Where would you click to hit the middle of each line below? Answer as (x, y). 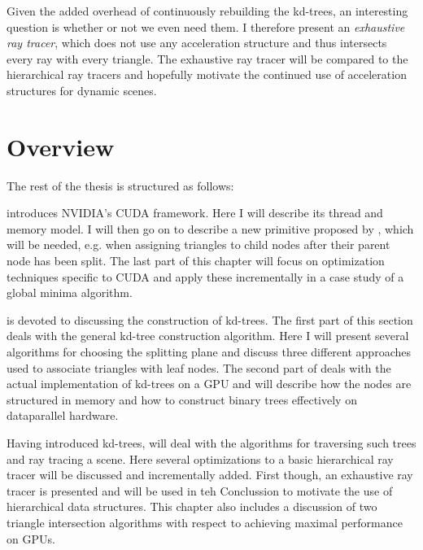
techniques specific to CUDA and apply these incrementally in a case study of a (205, 276)
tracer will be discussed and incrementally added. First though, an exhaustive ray (210, 475)
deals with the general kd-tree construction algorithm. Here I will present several (208, 336)
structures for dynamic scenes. (82, 90)
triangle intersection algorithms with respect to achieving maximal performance (205, 522)
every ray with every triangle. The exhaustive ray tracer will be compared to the (207, 58)
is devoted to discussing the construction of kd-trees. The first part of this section (210, 319)
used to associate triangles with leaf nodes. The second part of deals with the (199, 367)
